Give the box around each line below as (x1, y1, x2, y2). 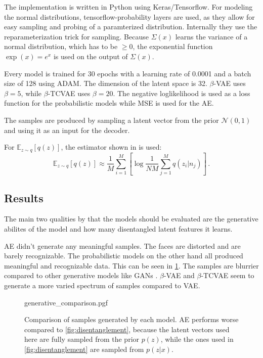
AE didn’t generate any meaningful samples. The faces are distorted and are (4, 240, 241, 251)
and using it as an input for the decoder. (4, 124, 130, 135)
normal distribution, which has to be (4, 41, 118, 52)
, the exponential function (133, 41, 213, 52)
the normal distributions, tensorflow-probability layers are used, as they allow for (4, 11, 255, 22)
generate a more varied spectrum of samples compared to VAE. (4, 280, 200, 290)
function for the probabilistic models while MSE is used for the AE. (4, 98, 214, 108)
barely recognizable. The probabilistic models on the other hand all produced (4, 250, 243, 261)
